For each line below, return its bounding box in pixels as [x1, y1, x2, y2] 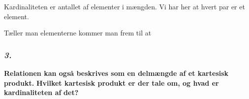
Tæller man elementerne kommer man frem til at [4, 28, 152, 38]
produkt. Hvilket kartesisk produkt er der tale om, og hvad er [4, 77, 219, 88]
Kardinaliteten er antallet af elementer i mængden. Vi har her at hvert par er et [4, 1, 245, 11]
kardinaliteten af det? [4, 87, 79, 98]
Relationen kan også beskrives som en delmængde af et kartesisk [4, 68, 229, 78]
